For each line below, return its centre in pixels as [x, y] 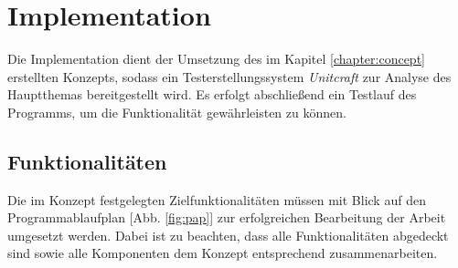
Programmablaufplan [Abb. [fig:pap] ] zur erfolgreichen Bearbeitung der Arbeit [227, 217]
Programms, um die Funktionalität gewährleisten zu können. [177, 112]
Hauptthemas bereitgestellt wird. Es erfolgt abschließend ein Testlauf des [212, 94]
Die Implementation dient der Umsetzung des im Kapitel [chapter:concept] [216, 59]
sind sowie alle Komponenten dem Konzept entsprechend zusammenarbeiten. [223, 253]
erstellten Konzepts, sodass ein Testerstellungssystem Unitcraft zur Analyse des [229, 76]
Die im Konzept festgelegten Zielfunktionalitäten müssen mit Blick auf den [217, 199]
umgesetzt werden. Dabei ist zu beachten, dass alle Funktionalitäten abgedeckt [228, 235]
